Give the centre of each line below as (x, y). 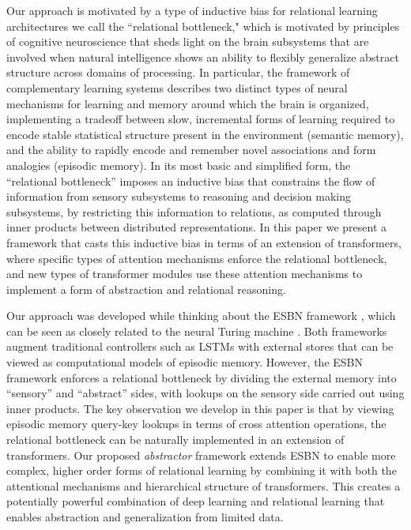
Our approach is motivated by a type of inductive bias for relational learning (192, 10)
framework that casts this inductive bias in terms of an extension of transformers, (204, 242)
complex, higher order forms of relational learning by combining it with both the (202, 470)
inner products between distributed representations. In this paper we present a (197, 227)
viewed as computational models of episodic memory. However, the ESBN (185, 362)
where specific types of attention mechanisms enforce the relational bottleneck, (197, 258)
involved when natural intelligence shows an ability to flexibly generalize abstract (203, 56)
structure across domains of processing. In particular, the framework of (178, 72)
